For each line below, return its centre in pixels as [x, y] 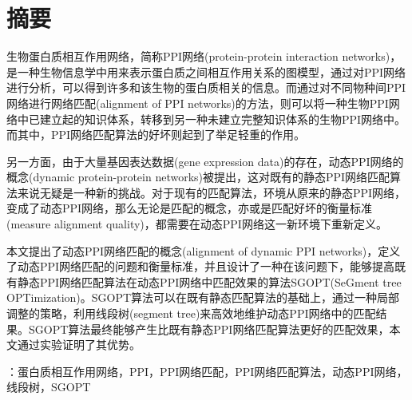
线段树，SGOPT [49, 387]
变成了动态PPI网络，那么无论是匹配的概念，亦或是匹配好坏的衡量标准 [190, 208]
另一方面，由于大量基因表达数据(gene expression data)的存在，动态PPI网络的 [205, 161]
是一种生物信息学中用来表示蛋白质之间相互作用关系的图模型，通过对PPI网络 [206, 71]
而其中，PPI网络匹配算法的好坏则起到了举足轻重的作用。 [156, 135]
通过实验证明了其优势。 [79, 345]
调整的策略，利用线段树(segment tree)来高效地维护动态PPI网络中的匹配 [191, 313]
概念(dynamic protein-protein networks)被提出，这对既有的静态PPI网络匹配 [198, 177]
